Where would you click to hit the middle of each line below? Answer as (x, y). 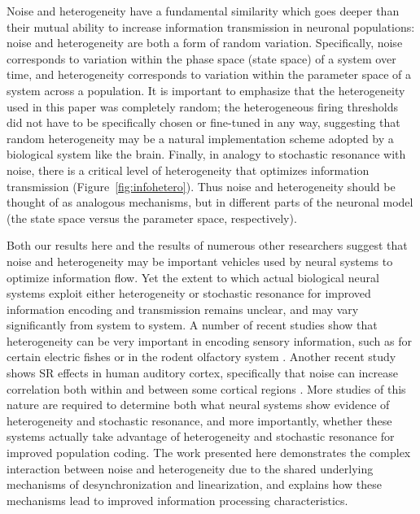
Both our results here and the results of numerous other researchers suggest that (207, 245)
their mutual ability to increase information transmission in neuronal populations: (211, 26)
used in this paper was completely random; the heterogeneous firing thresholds (202, 106)
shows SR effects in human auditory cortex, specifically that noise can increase (203, 373)
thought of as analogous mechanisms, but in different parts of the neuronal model (210, 202)
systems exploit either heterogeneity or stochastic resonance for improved (189, 293)
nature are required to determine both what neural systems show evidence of (198, 405)
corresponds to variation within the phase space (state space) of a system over (201, 58)
